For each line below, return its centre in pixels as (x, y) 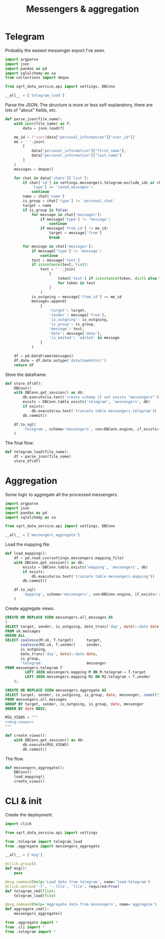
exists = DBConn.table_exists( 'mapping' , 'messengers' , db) (85, 567)
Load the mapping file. (28, 544)
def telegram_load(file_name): (37, 452)
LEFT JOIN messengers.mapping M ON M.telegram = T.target (85, 672)
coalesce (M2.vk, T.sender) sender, (61, 645)
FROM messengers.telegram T (34, 668)
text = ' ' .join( (58, 269)
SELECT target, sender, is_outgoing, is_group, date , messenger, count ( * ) (83, 695)
